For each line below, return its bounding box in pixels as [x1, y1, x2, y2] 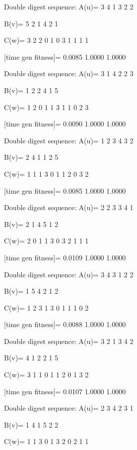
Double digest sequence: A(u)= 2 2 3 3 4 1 [4, 202, 134, 213]
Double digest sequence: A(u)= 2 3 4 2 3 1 [4, 403, 134, 413]
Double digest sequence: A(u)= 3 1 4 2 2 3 [4, 68, 134, 79]
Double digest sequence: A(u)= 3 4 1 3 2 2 [4, 1, 134, 11]
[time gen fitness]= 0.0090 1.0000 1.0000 [4, 118, 126, 129]
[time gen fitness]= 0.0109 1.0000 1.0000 [4, 252, 126, 262]
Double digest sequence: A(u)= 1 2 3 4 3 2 [4, 135, 134, 145]
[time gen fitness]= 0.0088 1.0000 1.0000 [4, 319, 126, 330]
